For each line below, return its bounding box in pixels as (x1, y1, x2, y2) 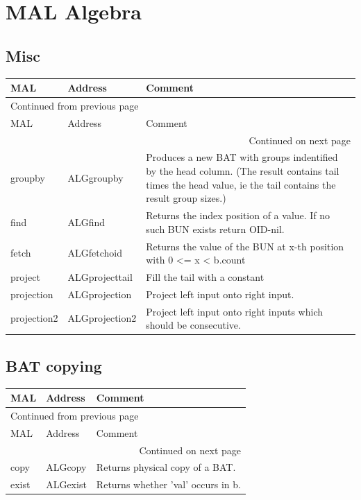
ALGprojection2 (67, 311, 137, 325)
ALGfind (67, 214, 106, 229)
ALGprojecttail (67, 269, 133, 284)
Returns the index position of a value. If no (146, 208, 330, 223)
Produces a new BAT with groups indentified (146, 150, 338, 164)
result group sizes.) (146, 191, 226, 205)
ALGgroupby (67, 170, 124, 184)
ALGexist (46, 477, 87, 492)
